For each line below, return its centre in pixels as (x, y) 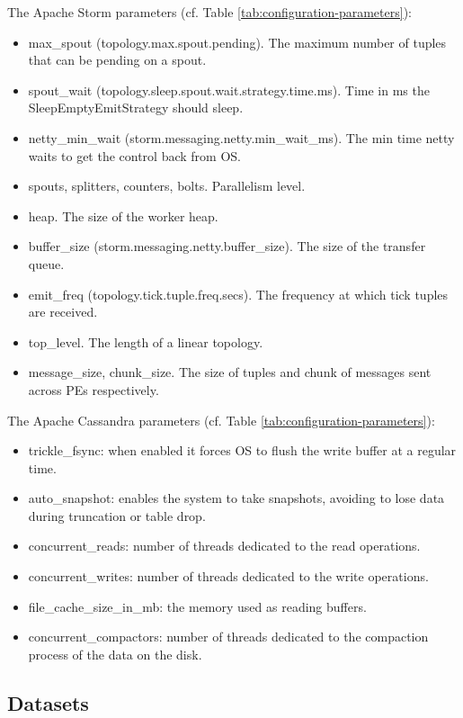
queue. (46, 263)
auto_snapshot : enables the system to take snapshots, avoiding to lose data (236, 498)
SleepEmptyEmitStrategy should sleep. (136, 108)
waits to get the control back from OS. (134, 155)
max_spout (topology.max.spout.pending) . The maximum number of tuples (237, 42)
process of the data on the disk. (115, 654)
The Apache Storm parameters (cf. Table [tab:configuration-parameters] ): (209, 12)
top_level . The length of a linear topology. (146, 341)
